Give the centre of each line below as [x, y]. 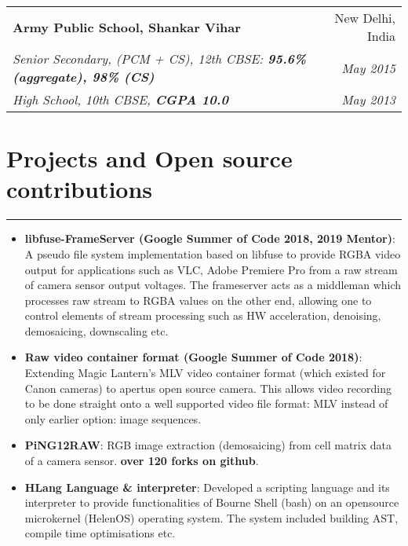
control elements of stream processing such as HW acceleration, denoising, [203, 315]
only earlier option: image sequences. [113, 418]
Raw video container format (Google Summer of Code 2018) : [193, 357]
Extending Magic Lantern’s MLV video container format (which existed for [205, 373]
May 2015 [368, 68]
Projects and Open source [149, 158]
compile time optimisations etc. [100, 533]
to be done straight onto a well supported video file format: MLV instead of [206, 403]
